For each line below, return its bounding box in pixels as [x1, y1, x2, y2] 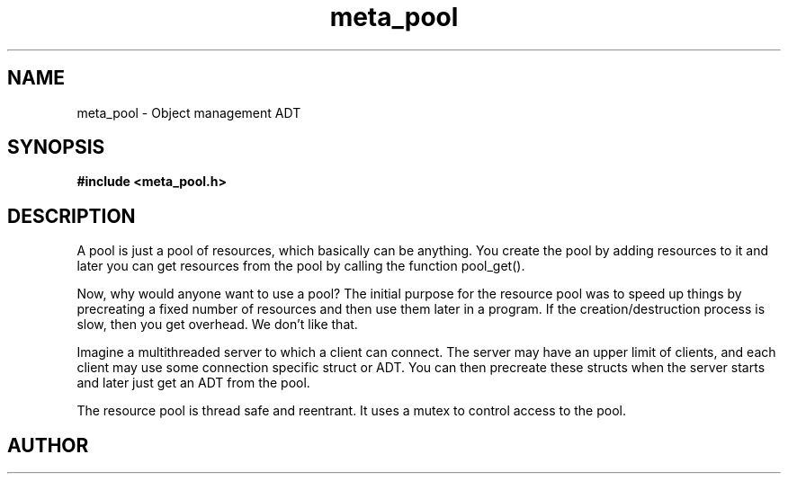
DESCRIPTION [7, 204, 136, 227]
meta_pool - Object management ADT [76, 104, 301, 120]
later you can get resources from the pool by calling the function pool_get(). [76, 258, 525, 274]
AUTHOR [7, 433, 89, 457]
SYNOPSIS [7, 136, 105, 159]
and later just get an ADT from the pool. [76, 375, 310, 391]
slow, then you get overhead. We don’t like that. [76, 316, 358, 333]
